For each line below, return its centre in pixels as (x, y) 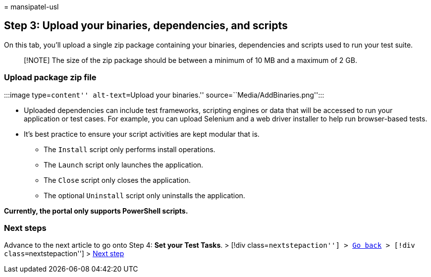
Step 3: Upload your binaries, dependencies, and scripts (146, 26)
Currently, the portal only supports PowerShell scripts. (96, 211)
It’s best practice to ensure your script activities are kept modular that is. (142, 134)
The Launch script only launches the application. (124, 165)
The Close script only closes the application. (117, 180)
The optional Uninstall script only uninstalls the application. (144, 195)
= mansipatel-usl (31, 7)
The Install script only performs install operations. (130, 149)
